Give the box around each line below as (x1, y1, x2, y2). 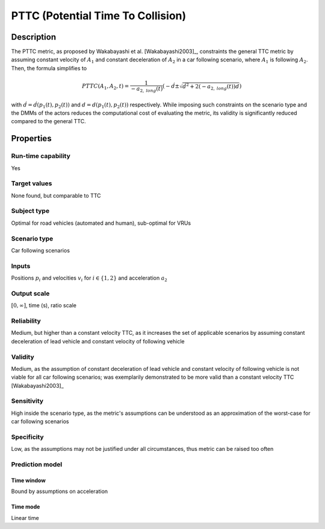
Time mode (11, 503, 40, 510)
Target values (11, 179, 52, 188)
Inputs (11, 261, 31, 270)
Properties (11, 133, 52, 144)
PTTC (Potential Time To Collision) (11, 9, 187, 22)
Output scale (11, 289, 50, 298)
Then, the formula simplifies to (11, 64, 87, 72)
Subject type (11, 207, 50, 215)
